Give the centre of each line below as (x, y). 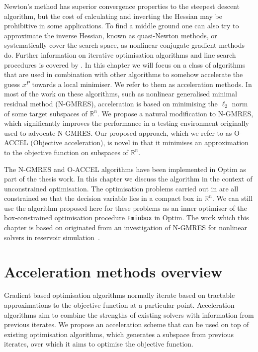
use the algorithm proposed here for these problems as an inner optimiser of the (126, 208)
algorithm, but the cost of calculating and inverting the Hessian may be (113, 16)
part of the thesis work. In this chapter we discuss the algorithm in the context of (128, 179)
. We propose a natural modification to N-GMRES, (175, 113)
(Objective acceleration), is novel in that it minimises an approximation (139, 142)
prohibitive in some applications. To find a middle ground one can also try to (122, 26)
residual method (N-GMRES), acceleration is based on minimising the (111, 103)
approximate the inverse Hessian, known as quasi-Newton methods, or (111, 35)
